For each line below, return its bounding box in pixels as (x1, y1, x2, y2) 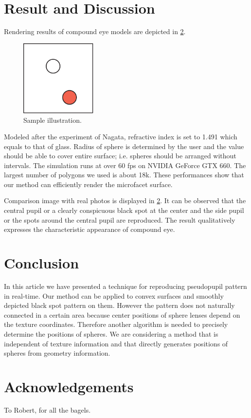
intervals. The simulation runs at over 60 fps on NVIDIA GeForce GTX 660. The (4, 160, 246, 170)
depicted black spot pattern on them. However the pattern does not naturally (4, 300, 235, 310)
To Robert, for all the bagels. (4, 404, 91, 415)
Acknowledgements (4, 376, 134, 396)
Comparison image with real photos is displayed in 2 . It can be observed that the (4, 195, 246, 206)
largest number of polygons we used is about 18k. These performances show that (4, 170, 244, 180)
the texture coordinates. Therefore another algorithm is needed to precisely (4, 319, 228, 329)
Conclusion (4, 253, 79, 273)
